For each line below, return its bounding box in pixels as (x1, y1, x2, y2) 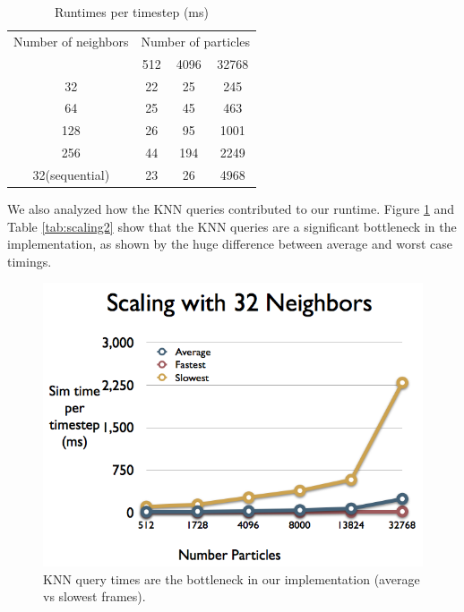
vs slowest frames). (43, 587, 146, 606)
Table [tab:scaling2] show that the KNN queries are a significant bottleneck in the (7, 217, 457, 235)
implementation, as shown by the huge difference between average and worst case (7, 234, 452, 253)
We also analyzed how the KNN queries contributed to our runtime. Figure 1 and (7, 200, 455, 217)
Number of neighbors (13, 31, 129, 50)
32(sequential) (32, 165, 110, 183)
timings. (7, 251, 52, 270)
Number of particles (141, 31, 251, 50)
